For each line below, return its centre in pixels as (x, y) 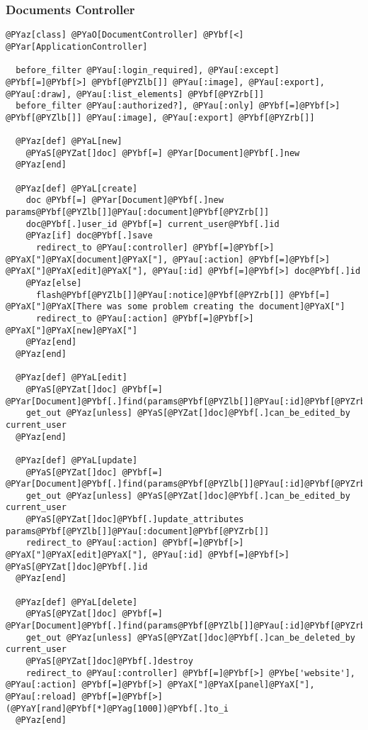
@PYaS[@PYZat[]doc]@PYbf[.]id (77, 566)
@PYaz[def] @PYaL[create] (77, 188)
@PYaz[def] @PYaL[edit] (71, 378)
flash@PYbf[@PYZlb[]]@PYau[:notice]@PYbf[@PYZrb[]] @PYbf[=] (183, 295)
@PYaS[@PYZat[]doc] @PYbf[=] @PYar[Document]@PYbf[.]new (163, 153)
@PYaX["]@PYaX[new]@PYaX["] (72, 330)
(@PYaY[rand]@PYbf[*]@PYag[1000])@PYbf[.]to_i (117, 708)
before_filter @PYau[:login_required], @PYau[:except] (148, 71)
